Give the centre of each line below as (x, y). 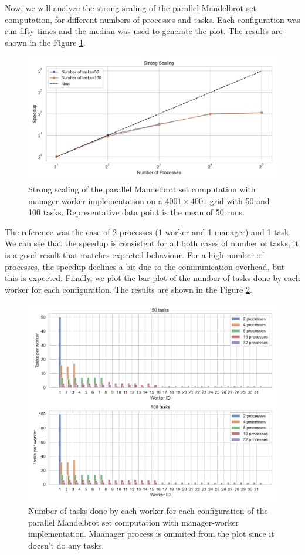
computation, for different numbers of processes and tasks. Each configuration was (152, 19)
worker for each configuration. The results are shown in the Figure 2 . (128, 289)
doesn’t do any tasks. (66, 545)
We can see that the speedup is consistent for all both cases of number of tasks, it (152, 243)
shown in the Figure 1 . (45, 42)
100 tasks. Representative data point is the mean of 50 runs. (136, 212)
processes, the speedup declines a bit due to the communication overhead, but (145, 266)
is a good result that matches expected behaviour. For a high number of (134, 254)
